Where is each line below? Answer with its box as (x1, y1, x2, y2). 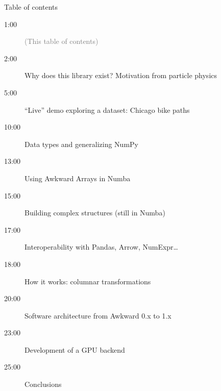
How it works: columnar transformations (24, 276, 151, 286)
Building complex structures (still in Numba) (24, 207, 165, 218)
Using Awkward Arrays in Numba (24, 173, 131, 183)
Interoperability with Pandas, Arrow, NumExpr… (24, 241, 178, 252)
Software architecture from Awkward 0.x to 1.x (24, 310, 171, 321)
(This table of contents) (24, 36, 99, 46)
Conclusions (24, 379, 62, 389)
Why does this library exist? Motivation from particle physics (24, 70, 217, 81)
